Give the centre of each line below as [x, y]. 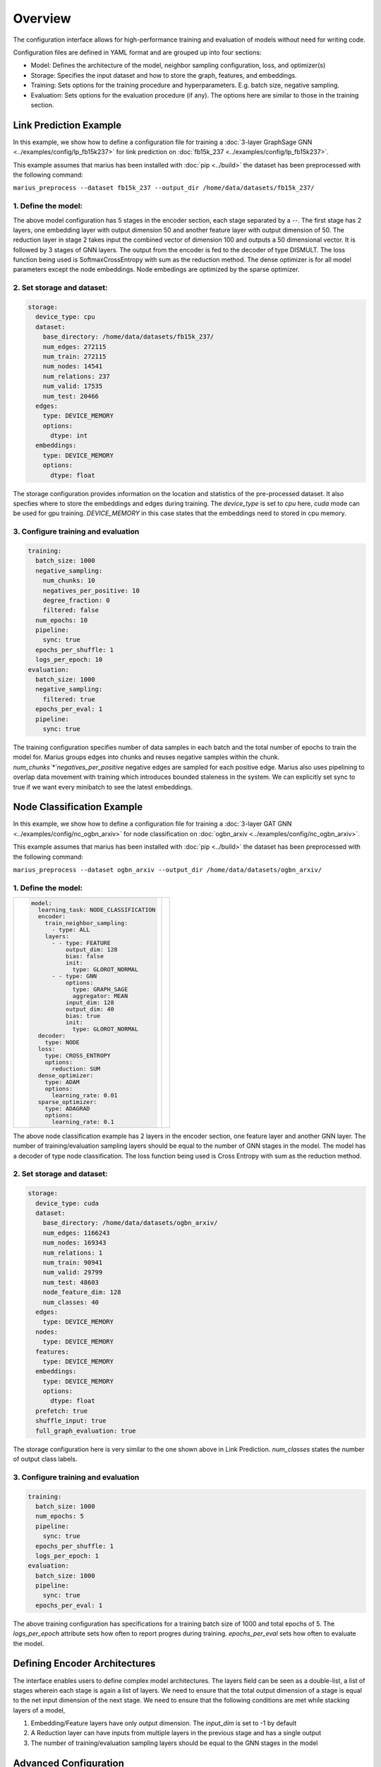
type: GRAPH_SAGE [100, 990]
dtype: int [69, 436]
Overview [42, 18]
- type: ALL [71, 930]
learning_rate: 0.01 [85, 1096]
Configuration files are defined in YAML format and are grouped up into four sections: [137, 52]
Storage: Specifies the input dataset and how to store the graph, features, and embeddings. [164, 75]
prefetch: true [62, 1411]
